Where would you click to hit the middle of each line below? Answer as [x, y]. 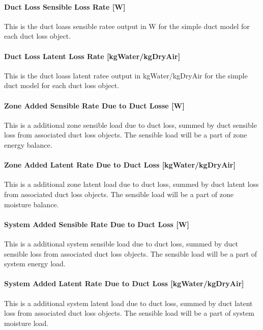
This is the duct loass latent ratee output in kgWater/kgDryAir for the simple [126, 75]
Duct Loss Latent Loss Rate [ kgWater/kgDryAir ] [92, 56]
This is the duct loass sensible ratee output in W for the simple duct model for [127, 26]
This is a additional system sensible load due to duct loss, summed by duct [121, 243]
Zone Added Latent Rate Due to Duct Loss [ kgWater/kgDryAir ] [120, 165]
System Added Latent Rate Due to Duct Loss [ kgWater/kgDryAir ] [124, 283]
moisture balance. [32, 204]
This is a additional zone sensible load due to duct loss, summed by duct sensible [130, 125]
